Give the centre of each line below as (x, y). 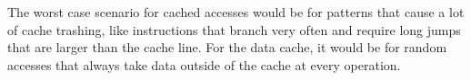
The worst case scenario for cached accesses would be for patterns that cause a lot (236, 12)
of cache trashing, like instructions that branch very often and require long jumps (234, 29)
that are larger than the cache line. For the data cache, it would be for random (227, 47)
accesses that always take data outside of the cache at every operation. (204, 64)
